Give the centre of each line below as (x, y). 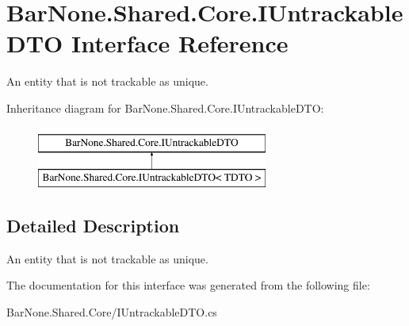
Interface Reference (180, 43)
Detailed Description (93, 226)
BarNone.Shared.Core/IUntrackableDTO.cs (112, 312)
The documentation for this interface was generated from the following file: (188, 285)
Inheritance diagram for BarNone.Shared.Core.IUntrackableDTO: (165, 107)
